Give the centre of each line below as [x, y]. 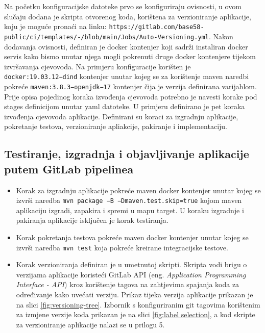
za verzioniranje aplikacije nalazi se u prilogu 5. [90, 324]
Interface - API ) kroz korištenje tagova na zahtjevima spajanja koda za [128, 284]
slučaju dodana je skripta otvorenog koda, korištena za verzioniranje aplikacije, [128, 16]
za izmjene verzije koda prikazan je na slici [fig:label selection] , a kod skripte [136, 314]
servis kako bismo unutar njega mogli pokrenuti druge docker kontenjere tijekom [130, 56]
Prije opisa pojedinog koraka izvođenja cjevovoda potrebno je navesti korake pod [131, 96]
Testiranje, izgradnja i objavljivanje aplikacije [127, 154]
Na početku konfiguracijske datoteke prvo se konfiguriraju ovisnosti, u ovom [123, 6]
